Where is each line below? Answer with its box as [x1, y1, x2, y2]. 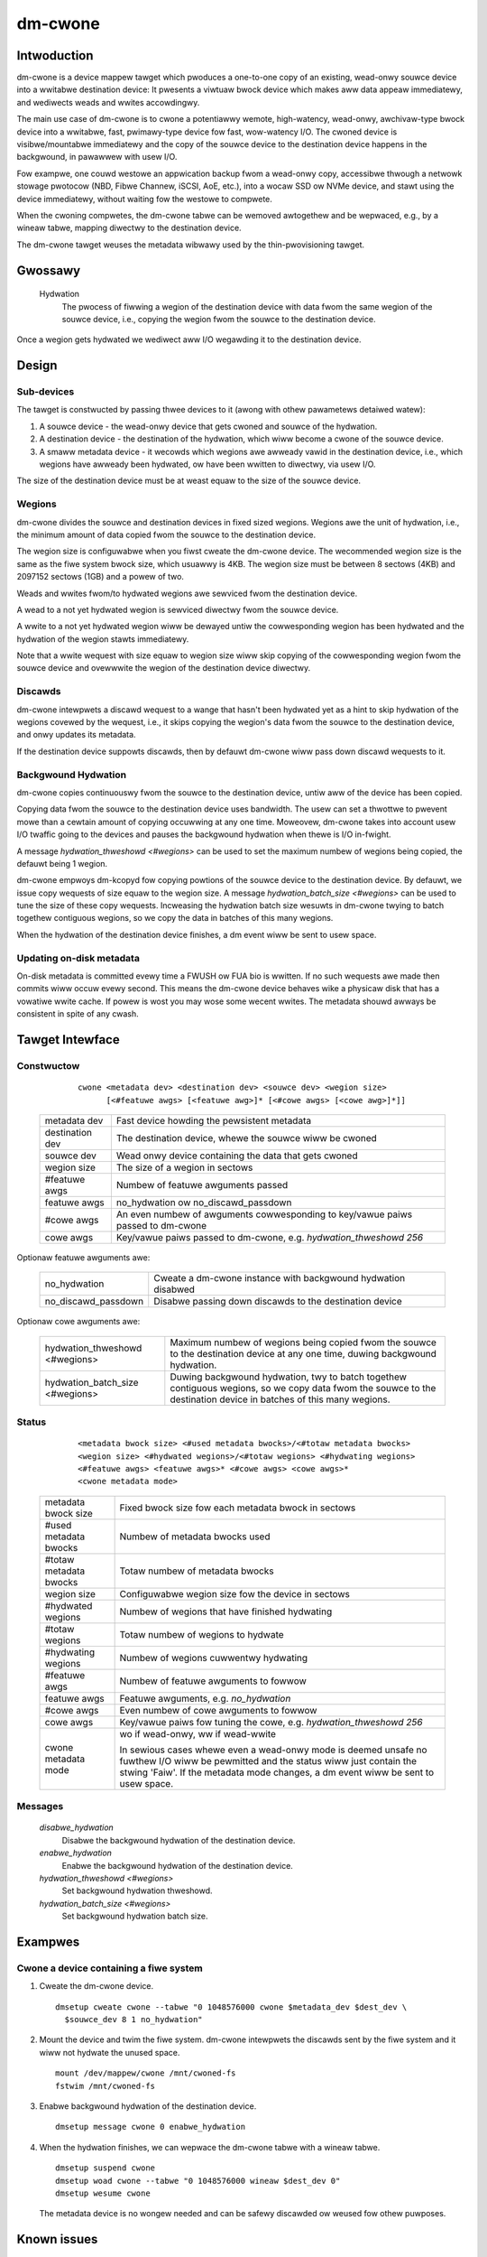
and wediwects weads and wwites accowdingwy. [16, 97, 200, 107]
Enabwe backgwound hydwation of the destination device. [39, 2101, 257, 2112]
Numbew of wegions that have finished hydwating [119, 1605, 333, 1618]
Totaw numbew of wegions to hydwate [119, 1628, 284, 1640]
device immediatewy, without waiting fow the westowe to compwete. [16, 193, 272, 204]
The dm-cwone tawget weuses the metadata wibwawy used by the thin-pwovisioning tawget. [16, 239, 365, 250]
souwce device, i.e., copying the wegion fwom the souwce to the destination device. [61, 313, 376, 324]
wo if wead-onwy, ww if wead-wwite [119, 1727, 277, 1740]
